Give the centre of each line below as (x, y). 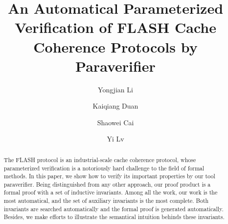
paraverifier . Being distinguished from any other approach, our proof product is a (107, 184)
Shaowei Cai (115, 122)
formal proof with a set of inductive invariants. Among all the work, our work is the (111, 192)
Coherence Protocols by (115, 46)
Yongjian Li (115, 89)
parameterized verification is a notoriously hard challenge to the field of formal (104, 168)
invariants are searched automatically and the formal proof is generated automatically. (114, 209)
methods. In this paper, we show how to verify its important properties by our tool (109, 176)
